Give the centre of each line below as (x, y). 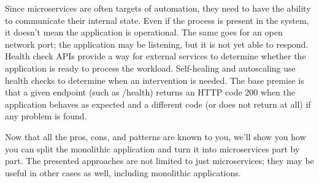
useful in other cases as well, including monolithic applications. (123, 172)
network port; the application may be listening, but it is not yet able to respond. (157, 44)
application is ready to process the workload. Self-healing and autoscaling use (150, 68)
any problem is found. (46, 116)
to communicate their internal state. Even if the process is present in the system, (157, 20)
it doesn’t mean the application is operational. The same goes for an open (144, 32)
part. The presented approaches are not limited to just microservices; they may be (159, 161)
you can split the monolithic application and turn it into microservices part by (152, 148)
